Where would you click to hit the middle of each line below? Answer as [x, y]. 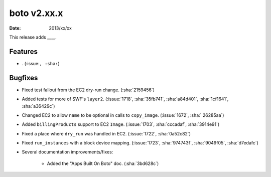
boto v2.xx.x [36, 13]
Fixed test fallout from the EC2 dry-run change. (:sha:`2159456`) [88, 90]
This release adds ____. [33, 37]
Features [23, 51]
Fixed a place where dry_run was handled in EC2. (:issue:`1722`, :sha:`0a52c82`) [106, 133]
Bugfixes [24, 78]
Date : [15, 28]
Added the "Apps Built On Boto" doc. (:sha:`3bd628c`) [103, 163]
